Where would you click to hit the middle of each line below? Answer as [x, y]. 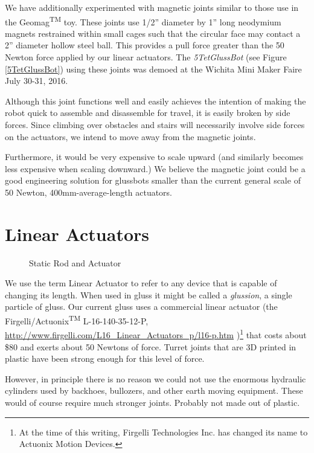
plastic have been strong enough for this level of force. [105, 358]
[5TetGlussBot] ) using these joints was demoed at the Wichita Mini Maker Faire [153, 69]
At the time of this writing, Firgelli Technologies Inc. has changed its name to [163, 432]
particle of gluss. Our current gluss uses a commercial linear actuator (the [141, 307]
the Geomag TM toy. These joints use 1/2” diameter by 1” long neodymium [143, 21]
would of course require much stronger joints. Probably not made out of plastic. [152, 402]
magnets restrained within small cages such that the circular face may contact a [153, 33]
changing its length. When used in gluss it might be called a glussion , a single [149, 294]
